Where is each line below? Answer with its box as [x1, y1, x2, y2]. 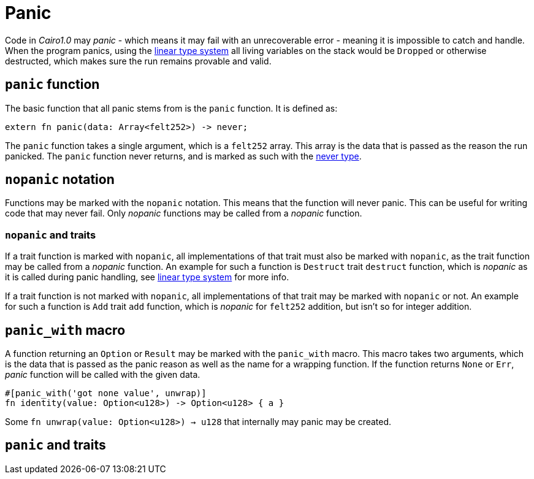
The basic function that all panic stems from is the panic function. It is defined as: [5, 102, 338, 113]
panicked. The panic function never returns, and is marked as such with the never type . [5, 150, 362, 161]
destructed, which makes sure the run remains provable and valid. [5, 55, 272, 66]
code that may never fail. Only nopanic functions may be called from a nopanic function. [5, 208, 362, 219]
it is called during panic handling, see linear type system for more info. [5, 272, 289, 283]
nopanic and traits [5, 228, 96, 241]
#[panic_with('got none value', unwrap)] [5, 388, 207, 399]
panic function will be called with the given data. [5, 369, 200, 380]
